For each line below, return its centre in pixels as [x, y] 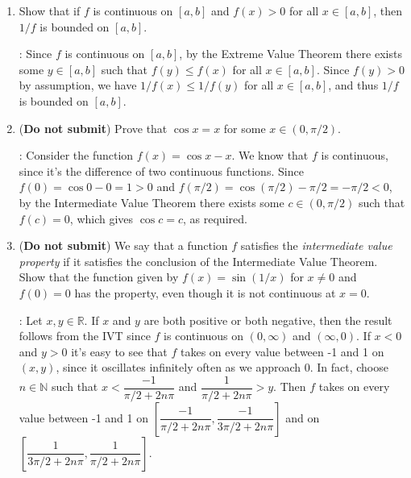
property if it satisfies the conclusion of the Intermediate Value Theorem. [198, 261]
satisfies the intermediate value [316, 245]
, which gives [102, 218]
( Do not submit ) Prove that [93, 128]
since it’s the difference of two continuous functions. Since [161, 170]
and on [303, 417]
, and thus [353, 85]
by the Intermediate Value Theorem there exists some [152, 202]
